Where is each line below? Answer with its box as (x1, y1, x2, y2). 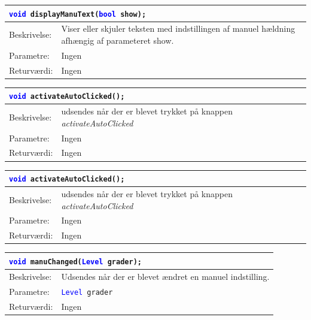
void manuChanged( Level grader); (9, 257, 142, 266)
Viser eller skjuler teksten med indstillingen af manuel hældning (61, 22, 295, 35)
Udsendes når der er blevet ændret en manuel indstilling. (61, 270, 270, 282)
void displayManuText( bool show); (9, 10, 147, 19)
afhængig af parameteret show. (61, 34, 174, 46)
